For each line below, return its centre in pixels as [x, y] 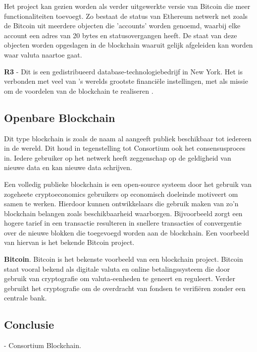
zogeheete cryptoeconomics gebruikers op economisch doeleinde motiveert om [121, 194]
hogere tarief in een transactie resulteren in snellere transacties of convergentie [123, 223]
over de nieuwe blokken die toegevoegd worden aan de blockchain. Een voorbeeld [127, 232]
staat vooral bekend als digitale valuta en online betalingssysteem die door [117, 268]
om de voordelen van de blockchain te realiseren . [79, 90]
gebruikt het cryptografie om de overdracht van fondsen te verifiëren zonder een [125, 288]
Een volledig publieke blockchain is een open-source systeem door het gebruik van [128, 184]
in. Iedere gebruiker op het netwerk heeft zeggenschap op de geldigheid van [118, 157]
